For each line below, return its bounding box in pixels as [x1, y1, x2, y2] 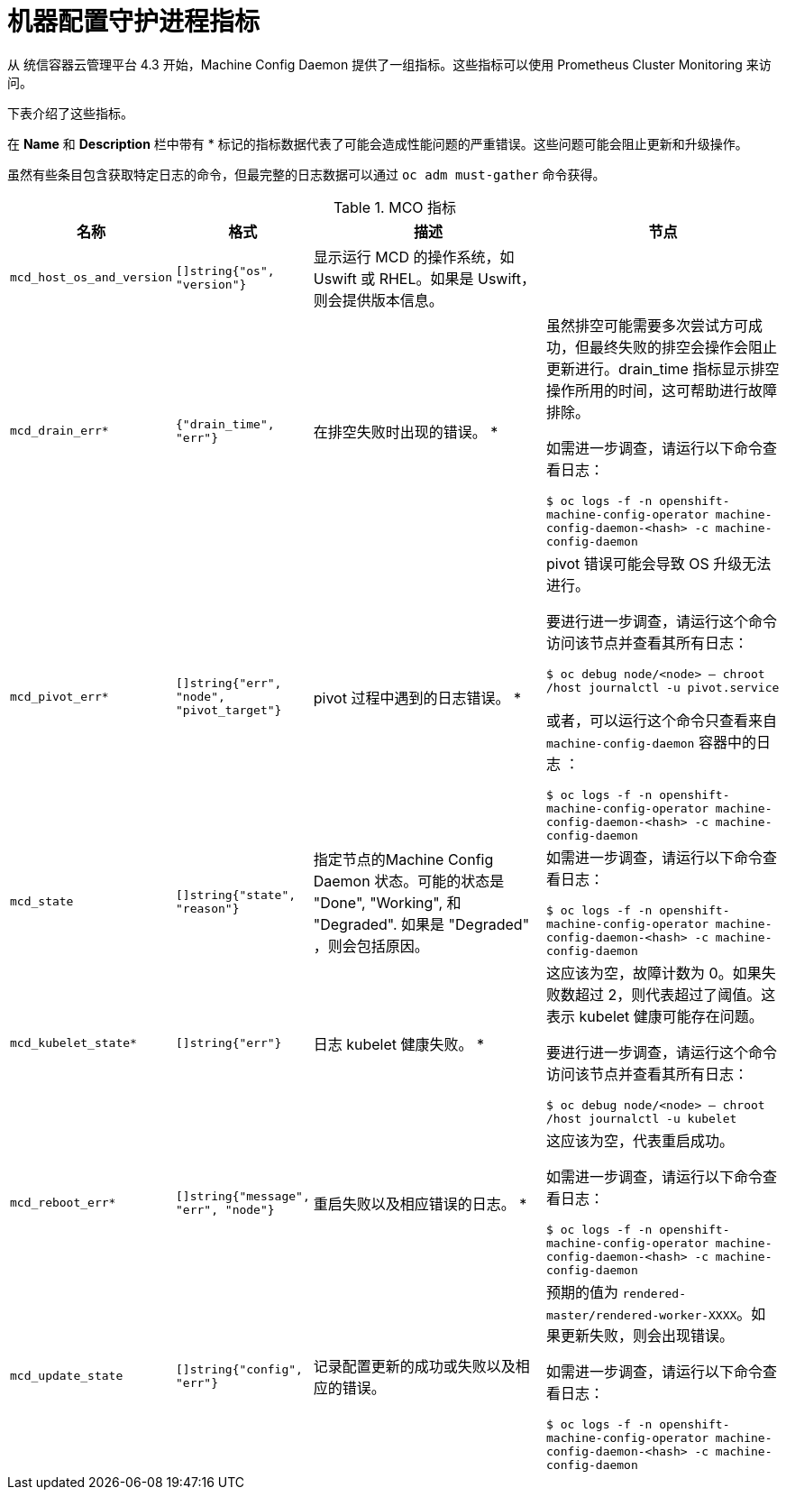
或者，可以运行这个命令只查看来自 [546, 711, 778, 730]
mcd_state [10, 895, 74, 909]
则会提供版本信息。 [313, 290, 443, 309]
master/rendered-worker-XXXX [546, 1308, 737, 1322]
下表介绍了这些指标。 [7, 105, 133, 121]
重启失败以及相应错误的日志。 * [313, 1194, 527, 1213]
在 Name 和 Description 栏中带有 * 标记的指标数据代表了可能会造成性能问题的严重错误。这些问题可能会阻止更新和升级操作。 [7, 135, 748, 152]
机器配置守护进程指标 [7, 6, 260, 37]
